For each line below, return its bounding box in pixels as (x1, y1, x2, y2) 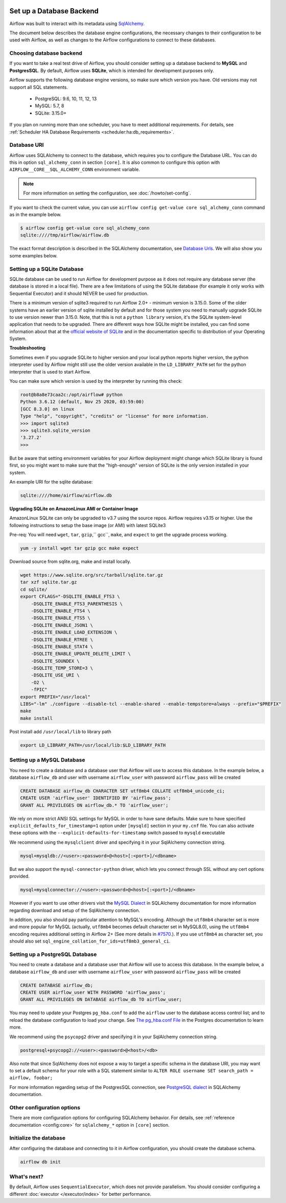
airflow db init (20, 1159, 61, 1165)
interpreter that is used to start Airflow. (9, 368, 91, 375)
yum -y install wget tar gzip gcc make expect (20, 545, 139, 551)
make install (20, 715, 53, 721)
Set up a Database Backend (9, 7, 99, 15)
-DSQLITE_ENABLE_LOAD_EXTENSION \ (31, 629, 117, 636)
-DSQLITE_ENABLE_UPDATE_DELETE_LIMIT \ (31, 651, 131, 657)
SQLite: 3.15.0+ (35, 110, 67, 116)
